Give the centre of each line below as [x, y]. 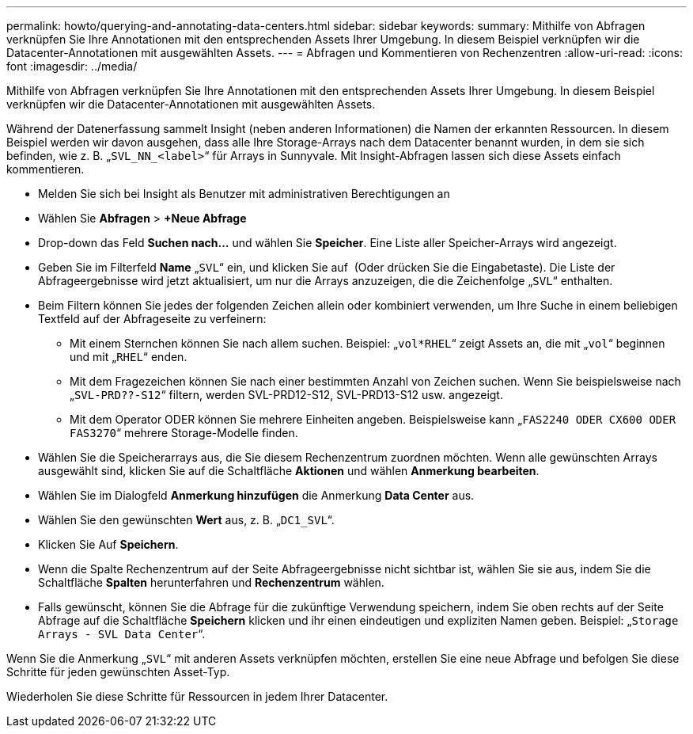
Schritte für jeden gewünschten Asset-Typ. [118, 672]
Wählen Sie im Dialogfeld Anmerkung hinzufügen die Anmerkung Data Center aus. [256, 495]
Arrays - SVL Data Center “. [122, 634]
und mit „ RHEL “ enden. [129, 357]
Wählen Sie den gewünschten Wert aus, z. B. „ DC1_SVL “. [186, 520]
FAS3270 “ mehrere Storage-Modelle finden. [184, 433]
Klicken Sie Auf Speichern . [108, 544]
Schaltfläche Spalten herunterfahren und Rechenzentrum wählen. [211, 582]
